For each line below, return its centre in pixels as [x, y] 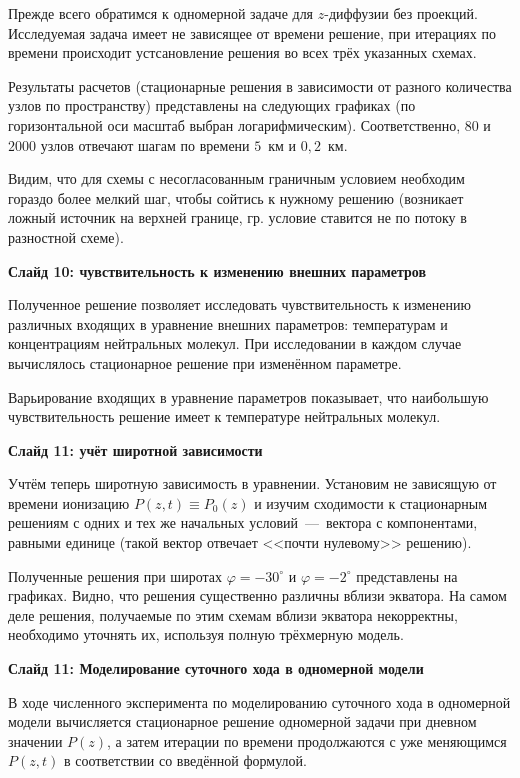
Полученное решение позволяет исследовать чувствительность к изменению [239, 304]
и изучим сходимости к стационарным [371, 502]
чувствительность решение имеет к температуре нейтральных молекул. [224, 416]
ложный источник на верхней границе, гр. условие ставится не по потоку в [237, 217]
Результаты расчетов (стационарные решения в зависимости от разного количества [260, 85]
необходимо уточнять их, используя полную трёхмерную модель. [206, 634]
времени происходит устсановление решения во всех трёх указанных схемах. [242, 52]
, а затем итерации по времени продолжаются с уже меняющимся [307, 740]
